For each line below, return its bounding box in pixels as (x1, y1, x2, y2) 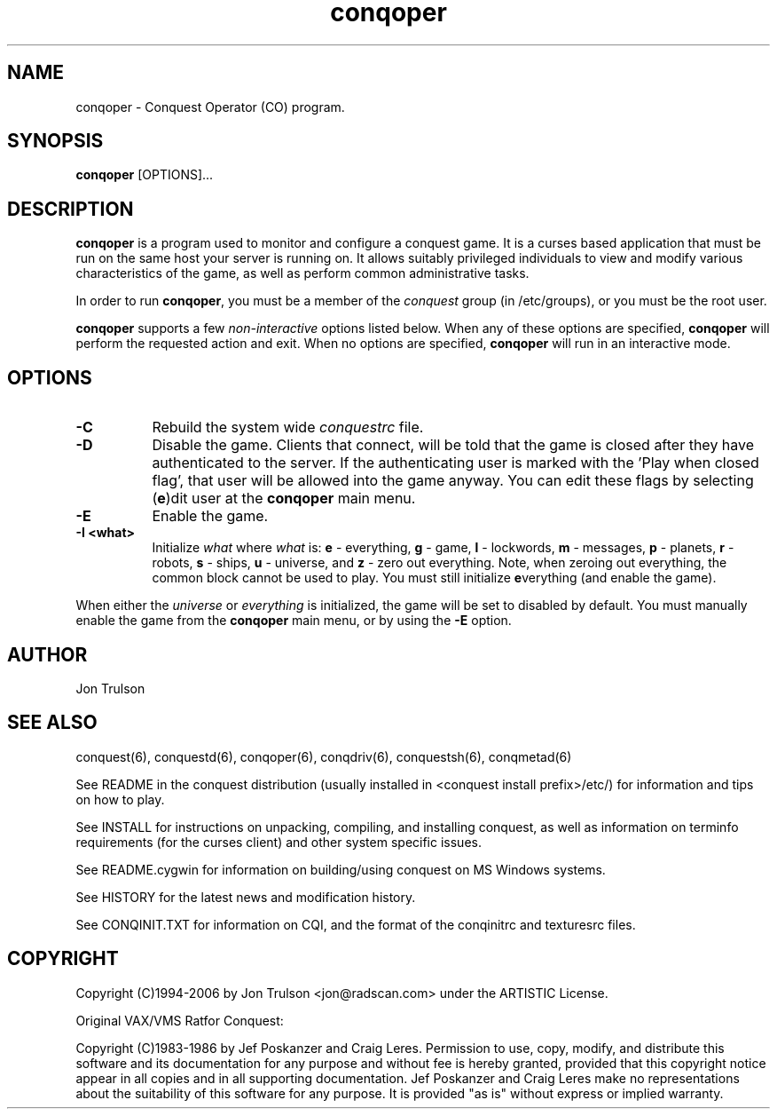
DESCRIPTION (7, 197, 134, 220)
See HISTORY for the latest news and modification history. (75, 889, 416, 905)
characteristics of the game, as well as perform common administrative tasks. (75, 265, 530, 281)
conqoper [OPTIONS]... (75, 167, 214, 183)
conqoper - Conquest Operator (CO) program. (75, 99, 345, 115)
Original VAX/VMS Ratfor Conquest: (75, 1012, 284, 1028)
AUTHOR (7, 643, 88, 666)
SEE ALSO (7, 711, 98, 734)
